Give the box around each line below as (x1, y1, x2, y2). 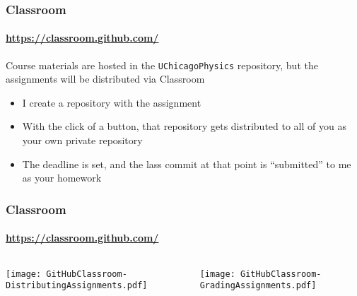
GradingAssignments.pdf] (199, 280, 317, 291)
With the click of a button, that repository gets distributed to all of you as (22, 119, 346, 134)
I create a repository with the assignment (22, 95, 201, 109)
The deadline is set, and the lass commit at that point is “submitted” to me (22, 156, 351, 171)
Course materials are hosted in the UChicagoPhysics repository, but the (6, 57, 318, 72)
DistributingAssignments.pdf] (6, 280, 148, 291)
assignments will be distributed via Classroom (6, 71, 205, 86)
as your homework (22, 170, 102, 185)
